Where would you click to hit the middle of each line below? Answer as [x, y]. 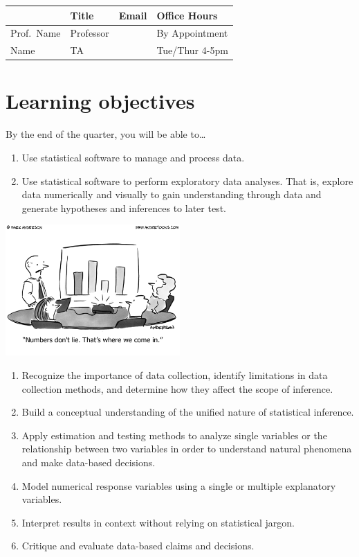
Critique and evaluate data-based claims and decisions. [138, 546]
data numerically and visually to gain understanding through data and [172, 194]
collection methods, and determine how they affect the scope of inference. [177, 388]
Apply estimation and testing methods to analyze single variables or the [174, 435]
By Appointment [192, 33]
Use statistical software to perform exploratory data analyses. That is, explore [187, 180]
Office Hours [187, 15]
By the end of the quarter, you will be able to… [106, 134]
